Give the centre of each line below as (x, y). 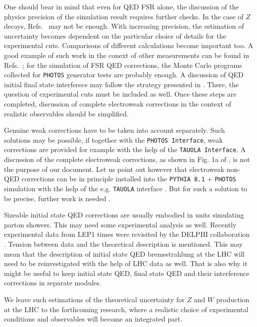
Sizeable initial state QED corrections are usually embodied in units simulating (124, 215)
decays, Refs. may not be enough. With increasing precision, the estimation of (124, 26)
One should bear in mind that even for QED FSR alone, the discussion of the (122, 6)
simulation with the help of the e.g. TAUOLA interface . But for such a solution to (126, 188)
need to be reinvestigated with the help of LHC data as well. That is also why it (126, 263)
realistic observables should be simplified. (66, 113)
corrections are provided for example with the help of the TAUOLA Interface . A (125, 149)
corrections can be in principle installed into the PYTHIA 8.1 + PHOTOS (129, 179)
